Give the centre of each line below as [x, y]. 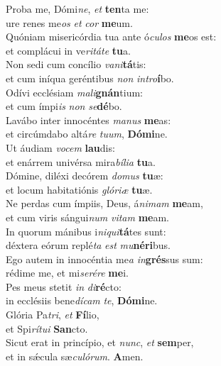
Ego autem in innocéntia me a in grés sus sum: [104, 259]
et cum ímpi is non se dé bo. [64, 106]
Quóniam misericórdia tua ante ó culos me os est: [111, 37]
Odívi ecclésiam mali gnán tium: [74, 92]
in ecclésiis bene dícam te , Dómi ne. [82, 300]
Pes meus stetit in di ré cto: [64, 286]
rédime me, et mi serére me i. [67, 273]
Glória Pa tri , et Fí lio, [53, 315]
